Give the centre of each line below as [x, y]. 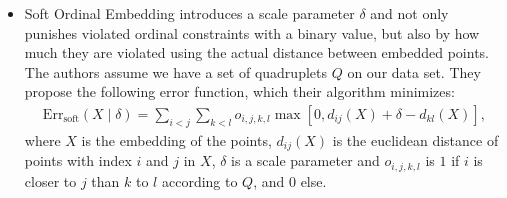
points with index [78, 160]
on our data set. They [414, 71]
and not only [409, 13]
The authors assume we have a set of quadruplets [175, 71]
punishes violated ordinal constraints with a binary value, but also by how [252, 32]
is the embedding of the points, [176, 139]
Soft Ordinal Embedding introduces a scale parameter [189, 13]
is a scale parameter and [305, 160]
